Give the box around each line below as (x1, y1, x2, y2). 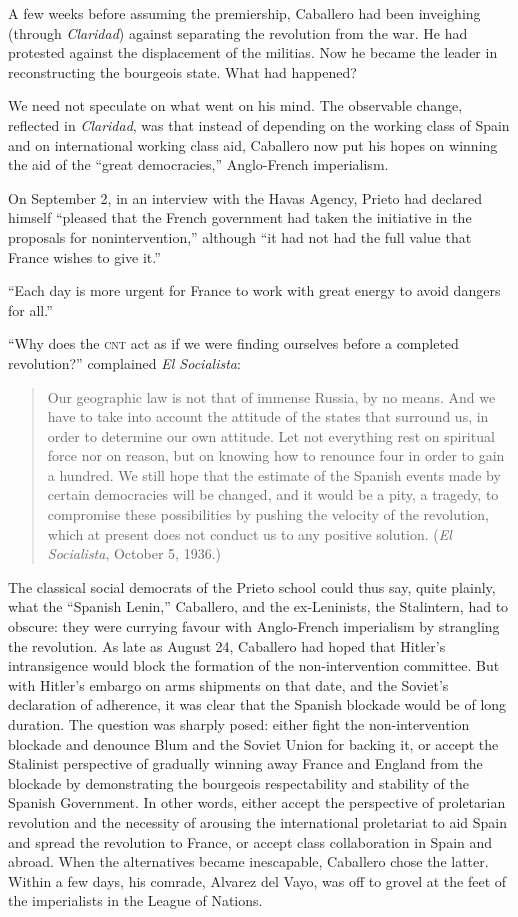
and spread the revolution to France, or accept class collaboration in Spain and (8, 831, 493, 852)
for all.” (8, 299, 53, 320)
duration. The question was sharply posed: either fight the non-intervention (8, 714, 470, 734)
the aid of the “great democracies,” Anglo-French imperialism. (8, 154, 389, 175)
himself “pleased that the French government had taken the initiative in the (8, 207, 472, 228)
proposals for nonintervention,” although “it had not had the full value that (8, 226, 472, 247)
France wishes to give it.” (8, 246, 161, 267)
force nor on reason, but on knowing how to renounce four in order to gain (47, 445, 505, 466)
